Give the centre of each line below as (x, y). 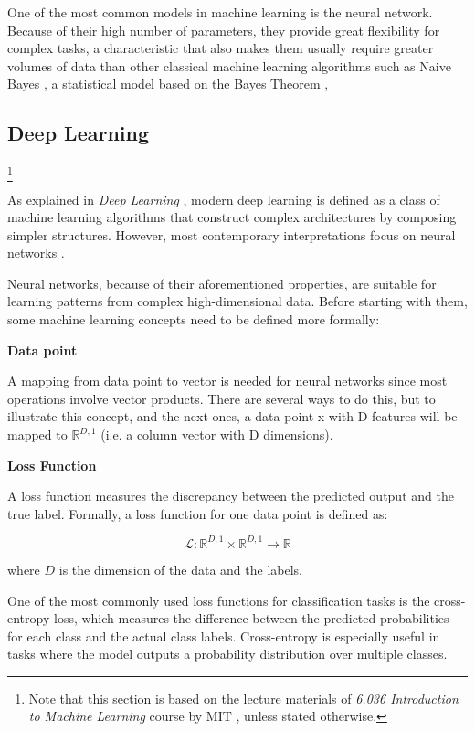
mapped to (37, 434)
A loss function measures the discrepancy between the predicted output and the (231, 496)
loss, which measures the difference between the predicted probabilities (251, 618)
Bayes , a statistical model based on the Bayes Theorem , (168, 84)
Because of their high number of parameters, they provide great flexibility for (224, 30)
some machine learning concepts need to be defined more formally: (194, 319)
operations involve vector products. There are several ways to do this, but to (222, 398)
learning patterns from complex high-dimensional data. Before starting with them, (237, 301)
